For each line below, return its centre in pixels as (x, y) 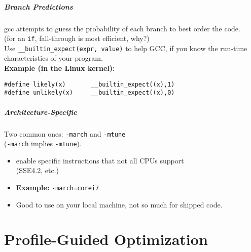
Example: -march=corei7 (58, 187)
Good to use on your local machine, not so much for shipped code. (119, 204)
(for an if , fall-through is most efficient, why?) (77, 38)
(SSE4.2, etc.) (38, 170)
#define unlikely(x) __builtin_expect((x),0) (89, 93)
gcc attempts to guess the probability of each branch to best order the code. (122, 28)
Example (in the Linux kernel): (60, 68)
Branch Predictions (39, 6)
